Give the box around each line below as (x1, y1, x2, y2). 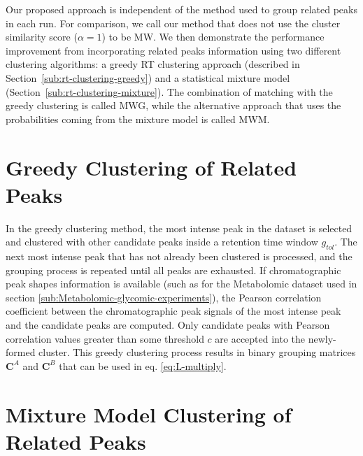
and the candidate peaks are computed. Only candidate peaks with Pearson (6, 318, 330, 332)
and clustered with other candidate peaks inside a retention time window (6, 234, 318, 249)
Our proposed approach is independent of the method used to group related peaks (6, 2, 357, 16)
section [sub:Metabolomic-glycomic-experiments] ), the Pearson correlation (6, 290, 322, 304)
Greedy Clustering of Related (6, 152, 297, 181)
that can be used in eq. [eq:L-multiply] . (59, 358, 227, 373)
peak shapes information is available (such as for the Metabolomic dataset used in (6, 276, 357, 291)
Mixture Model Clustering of (6, 399, 292, 428)
